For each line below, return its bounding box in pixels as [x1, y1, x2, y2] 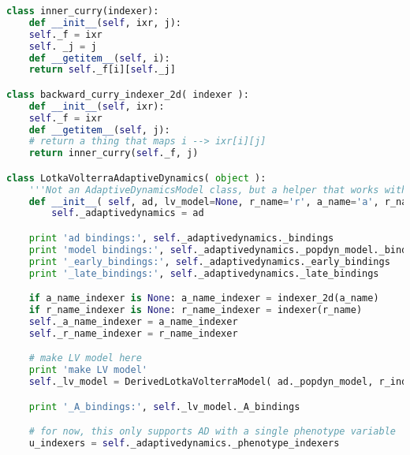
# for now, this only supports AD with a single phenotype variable [28, 426, 396, 438]
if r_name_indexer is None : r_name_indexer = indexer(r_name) [28, 304, 363, 315]
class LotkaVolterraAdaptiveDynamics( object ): [6, 172, 266, 184]
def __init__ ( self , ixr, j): [28, 17, 181, 28]
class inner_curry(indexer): [6, 6, 159, 17]
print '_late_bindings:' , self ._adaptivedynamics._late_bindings [28, 267, 379, 279]
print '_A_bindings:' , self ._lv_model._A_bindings [28, 401, 300, 412]
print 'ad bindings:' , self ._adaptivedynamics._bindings [28, 232, 334, 244]
